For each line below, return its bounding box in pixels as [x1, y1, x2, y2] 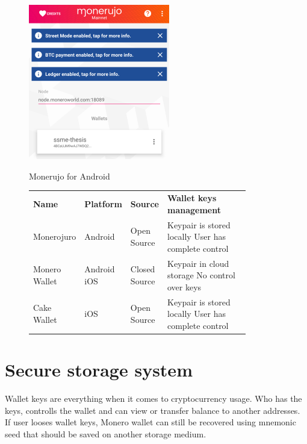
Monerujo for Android [29, 169, 110, 182]
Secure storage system [5, 357, 193, 382]
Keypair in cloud [167, 257, 229, 269]
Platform [84, 197, 122, 210]
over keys [167, 280, 202, 293]
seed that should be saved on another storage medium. [5, 427, 206, 440]
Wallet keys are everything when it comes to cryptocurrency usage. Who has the [5, 392, 302, 405]
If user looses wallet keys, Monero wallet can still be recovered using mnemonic [5, 416, 296, 428]
